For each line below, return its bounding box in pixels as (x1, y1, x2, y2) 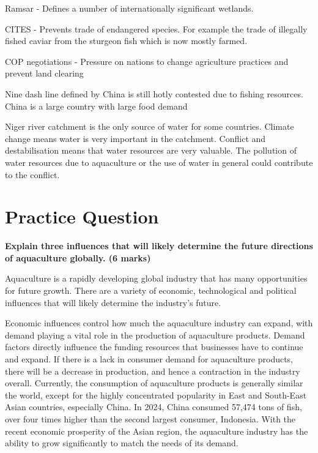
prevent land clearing (5, 67, 84, 80)
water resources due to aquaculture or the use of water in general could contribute (5, 155, 313, 168)
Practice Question (5, 204, 159, 229)
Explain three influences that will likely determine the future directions (5, 239, 313, 252)
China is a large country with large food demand (5, 99, 188, 112)
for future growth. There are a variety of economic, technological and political (5, 284, 297, 297)
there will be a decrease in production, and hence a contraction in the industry (5, 364, 300, 377)
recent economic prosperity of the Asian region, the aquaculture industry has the (5, 424, 308, 437)
